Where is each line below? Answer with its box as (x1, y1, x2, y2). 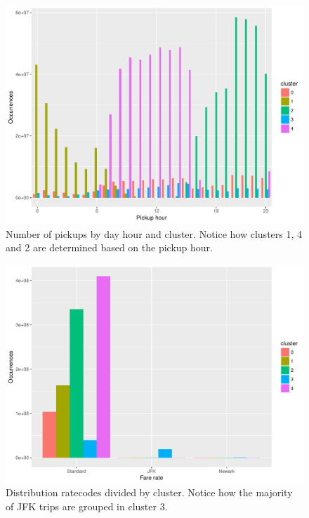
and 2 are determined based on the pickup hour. (6, 240, 213, 255)
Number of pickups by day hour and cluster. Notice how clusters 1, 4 (6, 226, 303, 241)
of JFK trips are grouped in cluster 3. (6, 498, 168, 513)
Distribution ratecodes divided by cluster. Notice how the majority (6, 485, 293, 500)
